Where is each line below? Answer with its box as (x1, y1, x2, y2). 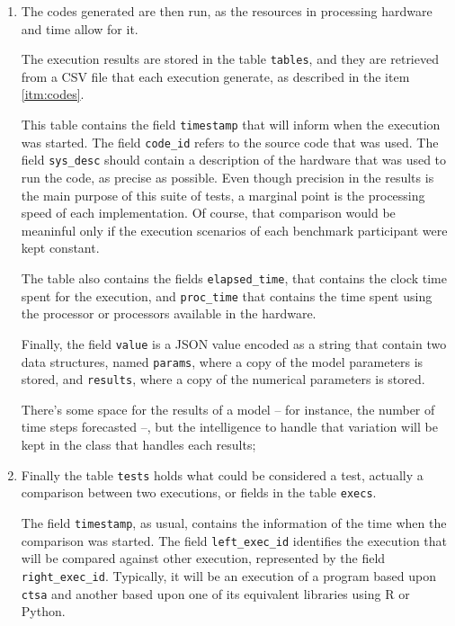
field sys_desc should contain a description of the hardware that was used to (21, 150, 447, 169)
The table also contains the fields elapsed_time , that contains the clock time (21, 268, 447, 287)
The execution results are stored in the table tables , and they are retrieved (21, 49, 439, 68)
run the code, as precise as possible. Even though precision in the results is (21, 168, 434, 186)
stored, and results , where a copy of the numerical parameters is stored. (21, 370, 425, 389)
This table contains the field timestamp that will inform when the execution (21, 115, 441, 134)
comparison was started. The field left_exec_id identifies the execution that (21, 531, 448, 550)
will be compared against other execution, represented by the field (21, 549, 386, 568)
